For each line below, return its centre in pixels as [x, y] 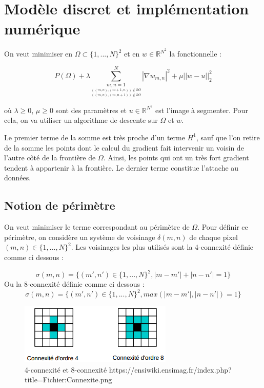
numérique [42, 29]
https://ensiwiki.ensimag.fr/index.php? [170, 369]
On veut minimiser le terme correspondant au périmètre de [97, 227]
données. [18, 178]
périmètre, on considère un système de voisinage [80, 237]
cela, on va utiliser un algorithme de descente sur [81, 120]
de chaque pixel [214, 237]
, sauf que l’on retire [228, 137]
